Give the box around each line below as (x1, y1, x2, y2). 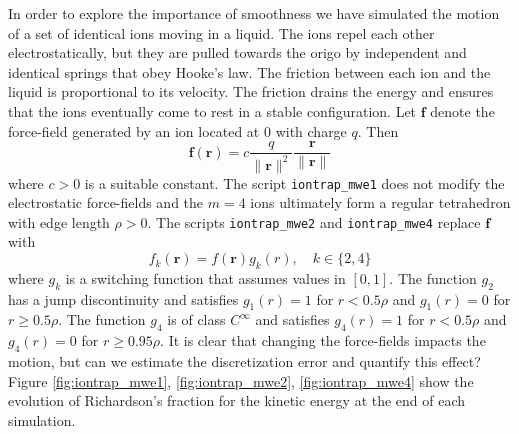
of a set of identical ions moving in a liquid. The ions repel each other (8, 22, 435, 43)
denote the (430, 100, 495, 121)
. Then (357, 120, 399, 141)
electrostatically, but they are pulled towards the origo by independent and (8, 42, 467, 63)
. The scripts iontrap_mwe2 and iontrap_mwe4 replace (147, 211, 481, 232)
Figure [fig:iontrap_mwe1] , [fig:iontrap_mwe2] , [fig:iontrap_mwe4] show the (8, 370, 474, 391)
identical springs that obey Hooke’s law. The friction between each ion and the (8, 61, 491, 82)
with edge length (8, 211, 110, 232)
